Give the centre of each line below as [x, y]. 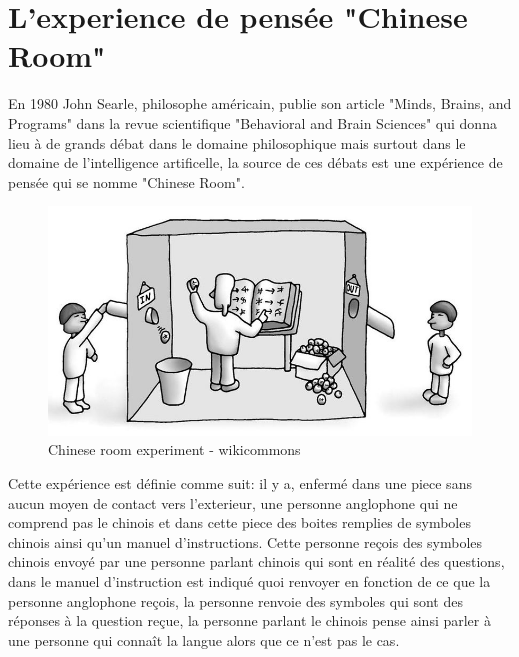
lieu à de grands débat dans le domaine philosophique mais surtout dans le [237, 142]
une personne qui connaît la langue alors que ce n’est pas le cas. [204, 639]
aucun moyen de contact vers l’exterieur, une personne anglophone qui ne [233, 502]
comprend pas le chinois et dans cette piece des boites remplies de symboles [239, 522]
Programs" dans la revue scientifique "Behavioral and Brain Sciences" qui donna [252, 122]
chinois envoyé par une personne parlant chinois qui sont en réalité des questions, [256, 561]
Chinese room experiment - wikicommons [174, 449]
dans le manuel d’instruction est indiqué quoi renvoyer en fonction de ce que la [249, 580]
